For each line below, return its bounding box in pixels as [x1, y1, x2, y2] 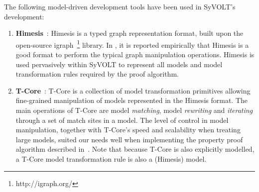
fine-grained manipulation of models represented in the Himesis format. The [15, 95, 248, 105]
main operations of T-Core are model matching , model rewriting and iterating [15, 105, 253, 115]
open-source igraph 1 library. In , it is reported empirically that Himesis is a [15, 38, 249, 50]
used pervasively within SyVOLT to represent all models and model [15, 59, 223, 69]
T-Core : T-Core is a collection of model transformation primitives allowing [15, 85, 251, 96]
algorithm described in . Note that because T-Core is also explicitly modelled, [15, 144, 255, 154]
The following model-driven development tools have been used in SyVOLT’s [4, 1, 236, 11]
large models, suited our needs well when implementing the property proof [15, 134, 243, 144]
